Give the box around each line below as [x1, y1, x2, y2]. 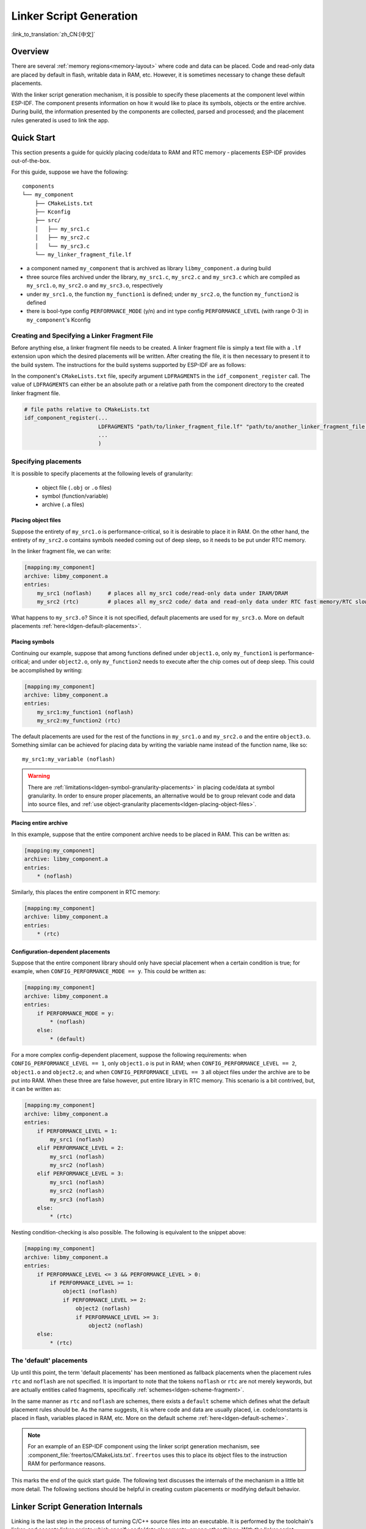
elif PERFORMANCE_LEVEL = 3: [37, 1170, 124, 1177]
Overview [11, 46, 49, 57]
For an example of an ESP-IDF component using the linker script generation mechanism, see [27, 1443, 260, 1450]
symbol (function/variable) [41, 492, 109, 500]
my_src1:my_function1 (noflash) [37, 708, 134, 716]
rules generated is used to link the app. [11, 116, 110, 124]
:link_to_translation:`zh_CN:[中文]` [11, 31, 96, 38]
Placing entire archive [11, 820, 68, 827]
